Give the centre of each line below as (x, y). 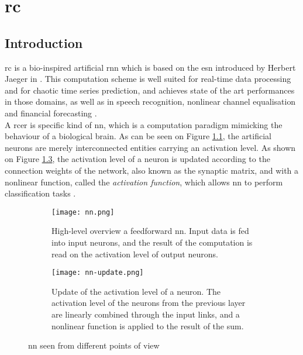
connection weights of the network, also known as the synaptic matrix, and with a (152, 170)
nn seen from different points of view (94, 345)
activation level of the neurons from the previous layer (149, 303)
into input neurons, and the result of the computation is (152, 242)
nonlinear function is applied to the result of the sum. (148, 325)
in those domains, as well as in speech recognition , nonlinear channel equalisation (150, 101)
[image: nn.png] (83, 212)
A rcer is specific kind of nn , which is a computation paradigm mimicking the (144, 124)
